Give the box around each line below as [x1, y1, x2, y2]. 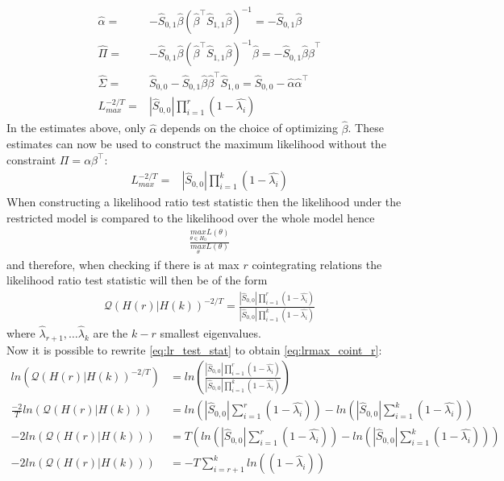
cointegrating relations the [252, 255, 382, 272]
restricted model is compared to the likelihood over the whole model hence [6, 209, 375, 226]
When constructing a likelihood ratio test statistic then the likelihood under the [6, 193, 402, 210]
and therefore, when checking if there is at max [6, 255, 240, 272]
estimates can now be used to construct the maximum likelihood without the [6, 135, 386, 152]
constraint [6, 151, 56, 168]
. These [348, 119, 384, 136]
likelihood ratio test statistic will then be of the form [6, 272, 268, 288]
